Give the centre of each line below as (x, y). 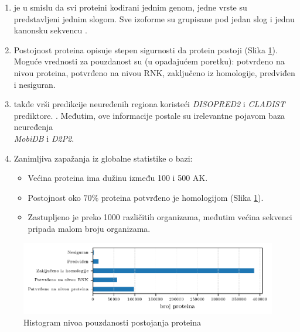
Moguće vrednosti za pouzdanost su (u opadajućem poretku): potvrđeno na (149, 61)
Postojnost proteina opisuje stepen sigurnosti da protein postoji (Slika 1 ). (146, 49)
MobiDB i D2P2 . (44, 138)
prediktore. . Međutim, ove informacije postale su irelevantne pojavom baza (149, 115)
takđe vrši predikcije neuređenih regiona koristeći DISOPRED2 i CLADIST (149, 104)
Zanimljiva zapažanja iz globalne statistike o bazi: (103, 158)
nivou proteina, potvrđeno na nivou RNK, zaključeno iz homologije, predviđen (154, 72)
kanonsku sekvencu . (50, 30)
